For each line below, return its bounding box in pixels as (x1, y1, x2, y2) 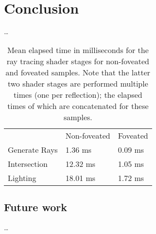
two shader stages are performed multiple (7, 77, 148, 89)
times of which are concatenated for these (7, 100, 149, 111)
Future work (4, 199, 68, 215)
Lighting (8, 172, 36, 183)
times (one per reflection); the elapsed (14, 89, 142, 100)
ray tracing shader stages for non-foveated (6, 55, 150, 67)
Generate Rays (8, 144, 58, 155)
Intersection (8, 158, 48, 169)
